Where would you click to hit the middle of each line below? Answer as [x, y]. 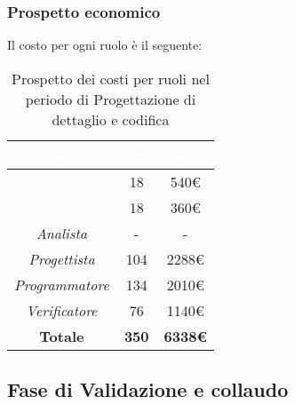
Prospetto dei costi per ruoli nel [111, 78]
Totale [62, 336]
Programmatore [62, 284]
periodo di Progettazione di [111, 99]
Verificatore [62, 310]
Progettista [62, 258]
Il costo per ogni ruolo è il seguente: [105, 45]
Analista [62, 233]
